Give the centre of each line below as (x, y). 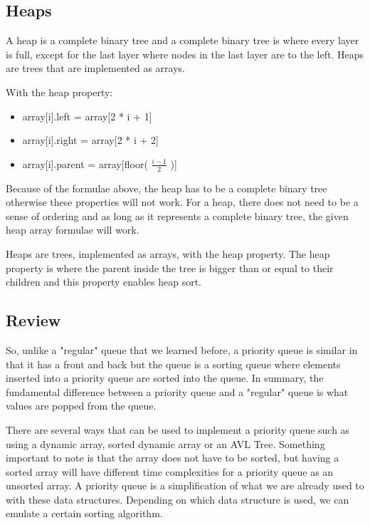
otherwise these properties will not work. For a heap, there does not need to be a (182, 202)
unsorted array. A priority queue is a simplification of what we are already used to (185, 485)
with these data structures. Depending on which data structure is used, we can (178, 499)
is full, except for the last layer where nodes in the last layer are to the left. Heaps (185, 54)
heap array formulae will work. (73, 230)
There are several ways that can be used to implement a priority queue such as (178, 429)
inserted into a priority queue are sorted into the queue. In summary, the (165, 378)
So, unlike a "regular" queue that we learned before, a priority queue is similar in (182, 349)
